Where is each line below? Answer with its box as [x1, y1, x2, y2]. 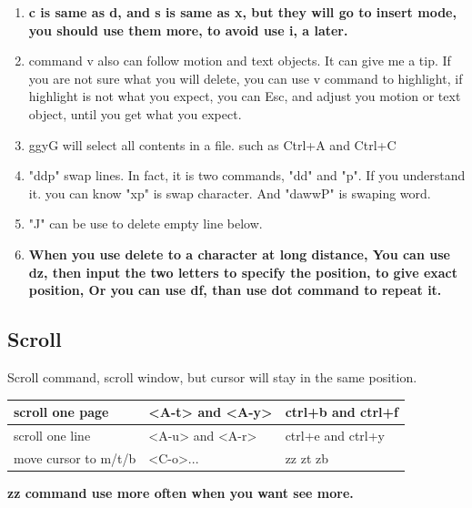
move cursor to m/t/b [14, 448, 136, 467]
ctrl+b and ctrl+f [285, 402, 399, 422]
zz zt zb [285, 448, 329, 467]
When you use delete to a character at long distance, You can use [28, 244, 450, 263]
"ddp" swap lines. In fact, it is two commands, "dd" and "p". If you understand [28, 166, 466, 185]
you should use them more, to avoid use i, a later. [28, 20, 348, 39]
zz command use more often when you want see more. [7, 483, 354, 502]
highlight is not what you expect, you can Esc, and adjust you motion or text [28, 86, 461, 106]
